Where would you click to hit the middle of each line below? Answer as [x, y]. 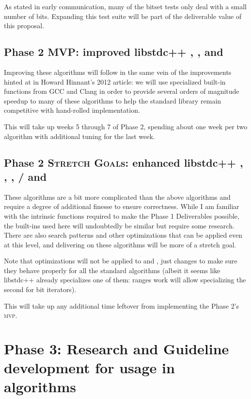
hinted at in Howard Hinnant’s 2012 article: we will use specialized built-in [115, 81]
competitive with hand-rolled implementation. [72, 110]
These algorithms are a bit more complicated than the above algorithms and [117, 197]
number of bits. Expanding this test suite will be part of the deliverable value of [123, 16]
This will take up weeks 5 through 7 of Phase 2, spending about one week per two [126, 126]
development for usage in [89, 368]
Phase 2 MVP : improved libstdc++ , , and [114, 52]
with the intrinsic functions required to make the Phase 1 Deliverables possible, [122, 216]
